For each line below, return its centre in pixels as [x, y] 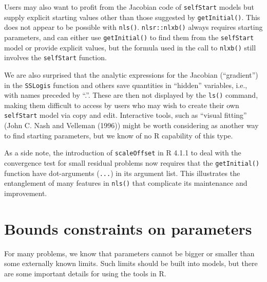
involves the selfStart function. [55, 57]
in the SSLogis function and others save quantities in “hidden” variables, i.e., [126, 85]
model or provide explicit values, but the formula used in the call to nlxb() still [130, 47]
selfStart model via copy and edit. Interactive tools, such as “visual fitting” [126, 115]
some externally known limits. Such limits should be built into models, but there [131, 263]
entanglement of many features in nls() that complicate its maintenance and [126, 183]
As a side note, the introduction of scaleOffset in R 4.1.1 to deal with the [123, 153]
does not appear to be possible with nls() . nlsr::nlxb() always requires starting [133, 27]
